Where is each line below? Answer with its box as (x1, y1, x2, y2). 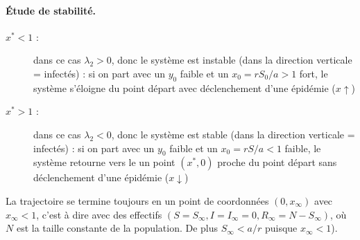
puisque (264, 221, 298, 235)
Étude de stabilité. (6, 3, 96, 17)
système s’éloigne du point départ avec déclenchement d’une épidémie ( (33, 80, 336, 95)
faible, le (284, 140, 321, 155)
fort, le (299, 66, 328, 80)
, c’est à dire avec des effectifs (36, 207, 162, 221)
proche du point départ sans (217, 155, 337, 169)
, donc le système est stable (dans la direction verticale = (111, 127, 355, 141)
